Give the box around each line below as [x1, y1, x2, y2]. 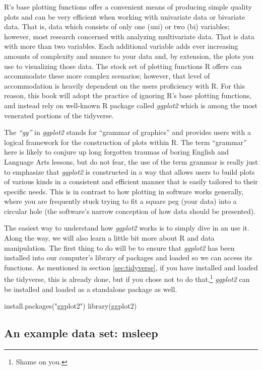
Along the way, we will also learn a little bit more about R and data [4, 233, 215, 243]
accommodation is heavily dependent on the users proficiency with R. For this [4, 80, 245, 91]
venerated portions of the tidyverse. [4, 110, 114, 120]
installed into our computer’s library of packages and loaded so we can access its [4, 252, 252, 263]
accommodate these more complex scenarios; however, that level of [4, 70, 210, 81]
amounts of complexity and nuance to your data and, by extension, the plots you [4, 50, 254, 61]
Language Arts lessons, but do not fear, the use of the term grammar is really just [4, 156, 258, 167]
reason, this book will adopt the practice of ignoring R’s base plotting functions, [4, 90, 252, 101]
